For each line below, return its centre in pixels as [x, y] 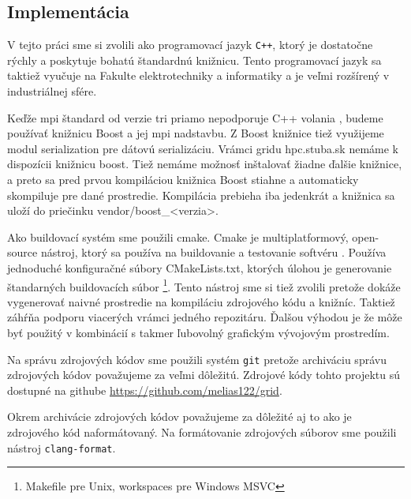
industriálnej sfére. [52, 91]
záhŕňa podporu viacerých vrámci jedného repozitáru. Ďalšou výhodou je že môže [205, 317]
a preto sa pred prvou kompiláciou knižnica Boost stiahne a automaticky [183, 180]
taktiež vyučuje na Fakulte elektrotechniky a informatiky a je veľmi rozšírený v [198, 75]
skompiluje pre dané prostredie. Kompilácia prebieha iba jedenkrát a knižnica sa [201, 195]
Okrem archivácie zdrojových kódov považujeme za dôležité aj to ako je [179, 416]
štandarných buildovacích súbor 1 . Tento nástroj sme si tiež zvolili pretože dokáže [204, 285]
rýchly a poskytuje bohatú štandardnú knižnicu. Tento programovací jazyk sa [194, 60]
